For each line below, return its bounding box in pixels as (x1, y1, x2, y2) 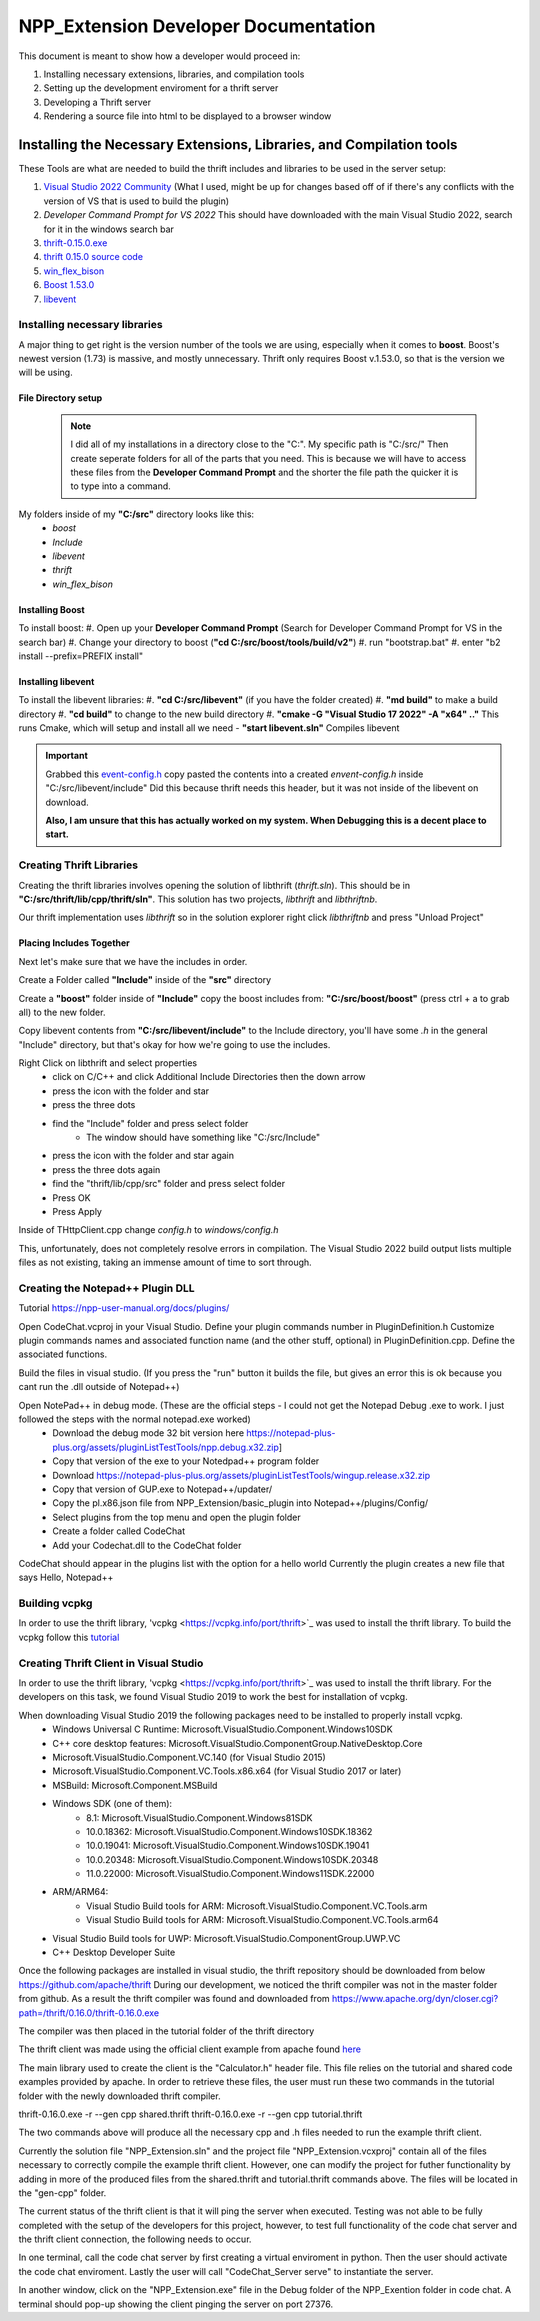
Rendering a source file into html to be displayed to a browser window (43, 110, 332, 122)
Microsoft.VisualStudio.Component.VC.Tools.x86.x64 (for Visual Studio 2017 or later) (52, 1765, 402, 1777)
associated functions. (18, 1348, 108, 1360)
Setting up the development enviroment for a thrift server (43, 82, 279, 94)
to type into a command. (70, 480, 172, 492)
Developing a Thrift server (43, 96, 152, 108)
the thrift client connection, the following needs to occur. (18, 2233, 252, 2245)
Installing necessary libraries (18, 318, 164, 332)
